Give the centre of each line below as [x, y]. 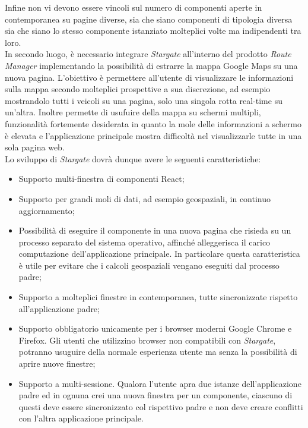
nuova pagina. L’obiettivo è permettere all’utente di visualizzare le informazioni [149, 77]
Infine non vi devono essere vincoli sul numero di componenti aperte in [134, 7]
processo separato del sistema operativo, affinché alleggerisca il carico [145, 242]
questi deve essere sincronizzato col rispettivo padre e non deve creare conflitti [161, 406]
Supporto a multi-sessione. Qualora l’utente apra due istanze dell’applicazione [160, 383]
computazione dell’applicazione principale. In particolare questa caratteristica [159, 254]
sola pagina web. [35, 147]
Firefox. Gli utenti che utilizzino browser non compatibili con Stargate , [147, 340]
